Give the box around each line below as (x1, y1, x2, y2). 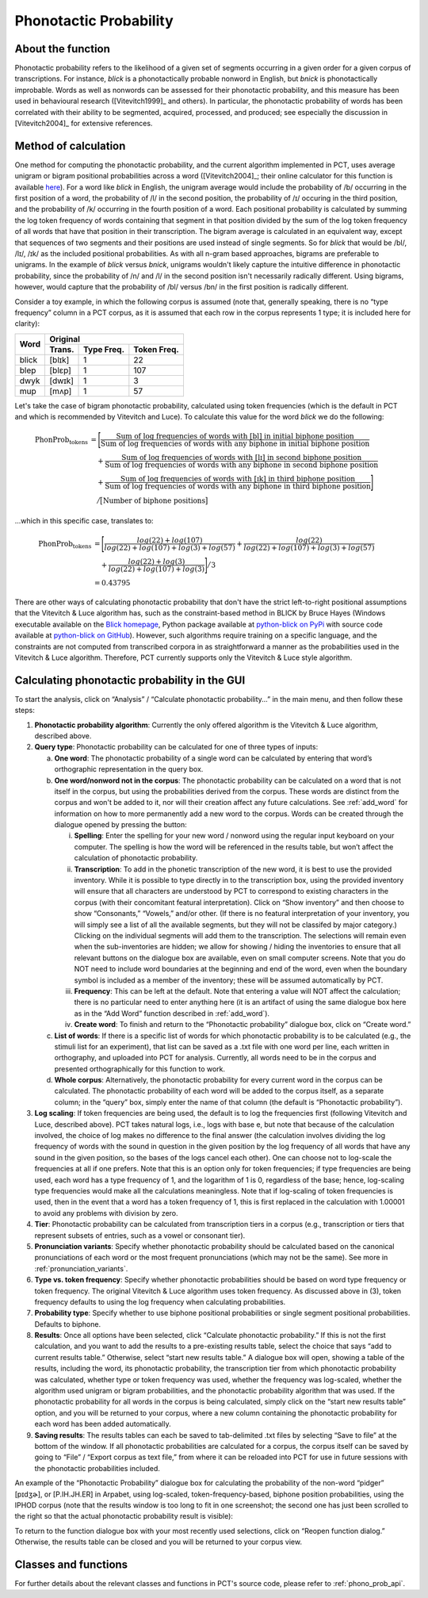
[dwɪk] (49, 375, 75, 386)
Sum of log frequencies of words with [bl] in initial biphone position (116, 432, 354, 441)
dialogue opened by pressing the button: (54, 820, 188, 830)
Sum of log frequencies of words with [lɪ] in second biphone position (121, 453, 362, 462)
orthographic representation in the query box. (54, 765, 204, 774)
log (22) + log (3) (128, 558, 185, 566)
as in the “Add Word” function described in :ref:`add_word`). (74, 1008, 269, 1018)
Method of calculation (14, 139, 126, 152)
